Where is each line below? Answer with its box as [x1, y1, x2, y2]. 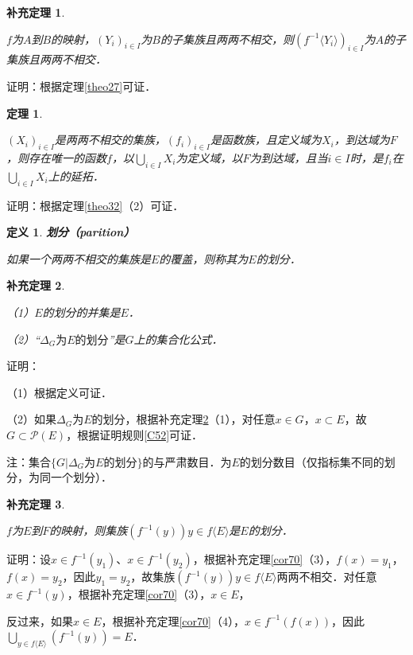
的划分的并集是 [42, 303, 121, 320]
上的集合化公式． [133, 330, 223, 347]
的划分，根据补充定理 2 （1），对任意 [91, 411, 276, 427]
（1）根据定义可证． [6, 384, 112, 400]
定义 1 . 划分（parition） [6, 224, 135, 240]
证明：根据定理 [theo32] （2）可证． [6, 197, 184, 213]
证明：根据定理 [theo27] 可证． [6, 77, 156, 94]
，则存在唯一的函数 [6, 149, 106, 166]
